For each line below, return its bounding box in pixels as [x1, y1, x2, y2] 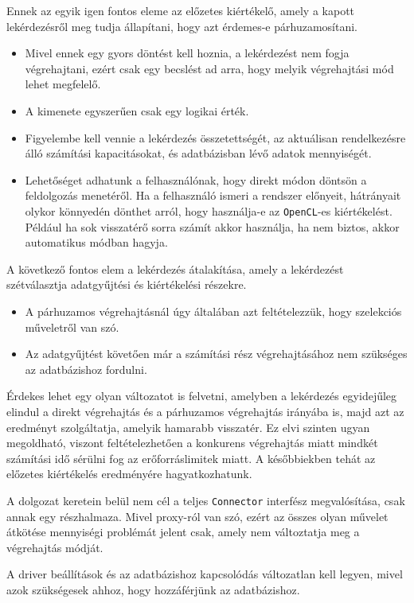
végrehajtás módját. [6, 539, 103, 555]
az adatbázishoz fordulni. [25, 360, 147, 377]
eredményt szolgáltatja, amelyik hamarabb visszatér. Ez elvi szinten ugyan [6, 418, 370, 435]
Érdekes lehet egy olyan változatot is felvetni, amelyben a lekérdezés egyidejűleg [6, 387, 397, 404]
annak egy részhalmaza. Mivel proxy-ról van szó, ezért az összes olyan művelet [6, 508, 389, 524]
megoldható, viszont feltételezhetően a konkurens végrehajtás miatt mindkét [6, 434, 378, 451]
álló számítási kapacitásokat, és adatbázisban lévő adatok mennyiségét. [25, 145, 372, 161]
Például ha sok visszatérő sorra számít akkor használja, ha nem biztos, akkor [25, 218, 400, 235]
